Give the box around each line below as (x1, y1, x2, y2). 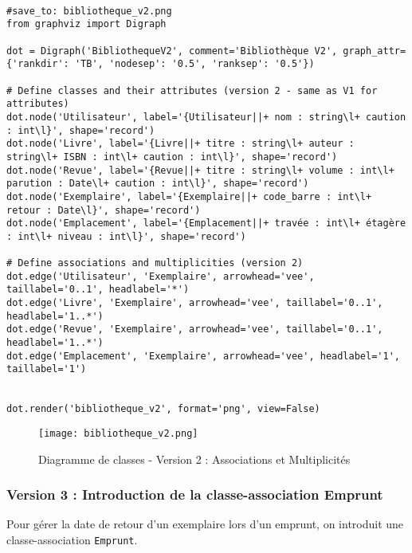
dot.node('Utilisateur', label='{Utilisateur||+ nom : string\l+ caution (6, 111, 406, 123)
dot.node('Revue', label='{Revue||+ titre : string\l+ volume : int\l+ (6, 164, 394, 176)
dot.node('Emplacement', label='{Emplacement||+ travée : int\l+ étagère (6, 218, 406, 229)
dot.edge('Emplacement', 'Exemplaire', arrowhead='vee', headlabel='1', (6, 350, 400, 362)
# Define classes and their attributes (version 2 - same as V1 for (6, 84, 378, 96)
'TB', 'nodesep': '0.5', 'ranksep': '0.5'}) (74, 58, 315, 70)
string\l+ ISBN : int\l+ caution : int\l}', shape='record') (6, 151, 338, 163)
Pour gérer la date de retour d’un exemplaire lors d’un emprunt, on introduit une (6, 516, 404, 532)
